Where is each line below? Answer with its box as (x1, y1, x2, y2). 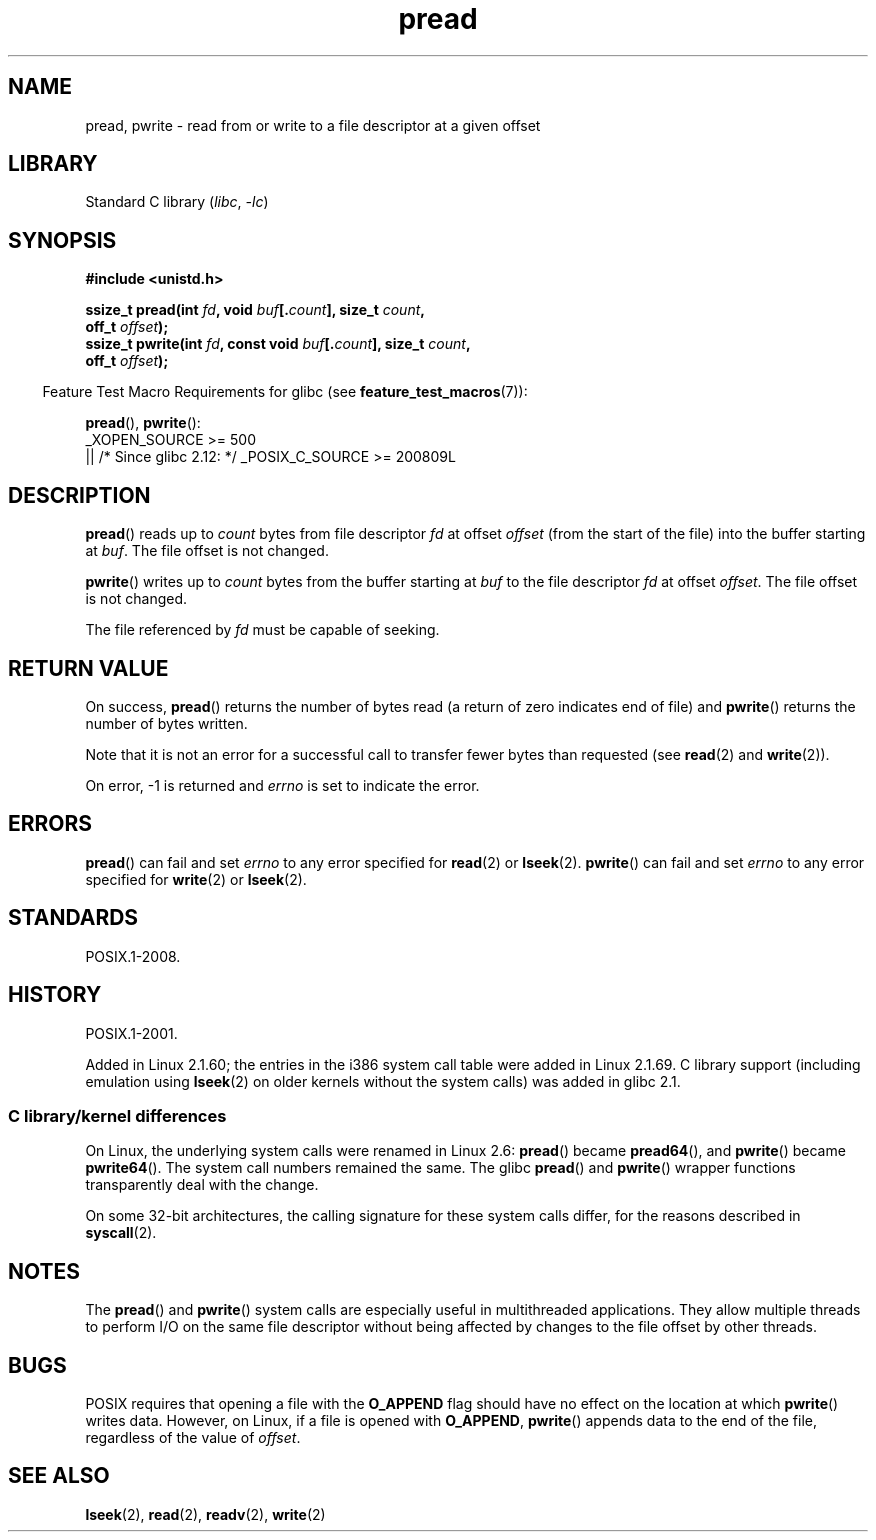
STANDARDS (8, 905, 139, 931)
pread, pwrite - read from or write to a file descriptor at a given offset (85, 116, 541, 134)
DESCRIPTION (8, 482, 151, 508)
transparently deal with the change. (85, 1176, 319, 1194)
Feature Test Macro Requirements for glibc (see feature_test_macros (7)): (42, 383, 528, 401)
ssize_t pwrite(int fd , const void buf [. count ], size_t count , (85, 335, 471, 353)
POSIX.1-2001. (85, 1024, 178, 1042)
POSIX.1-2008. (85, 947, 181, 965)
